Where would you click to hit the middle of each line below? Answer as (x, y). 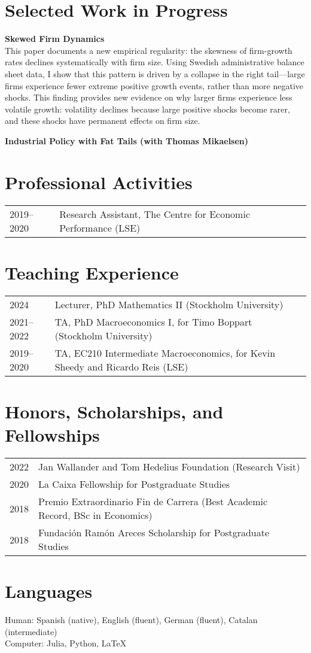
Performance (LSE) (100, 227)
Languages (49, 591)
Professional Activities (99, 182)
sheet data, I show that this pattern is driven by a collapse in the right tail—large (155, 73)
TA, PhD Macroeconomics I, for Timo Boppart (153, 321)
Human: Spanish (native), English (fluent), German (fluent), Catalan (131, 620)
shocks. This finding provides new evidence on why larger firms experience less (149, 97)
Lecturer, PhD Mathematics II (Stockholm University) (169, 304)
